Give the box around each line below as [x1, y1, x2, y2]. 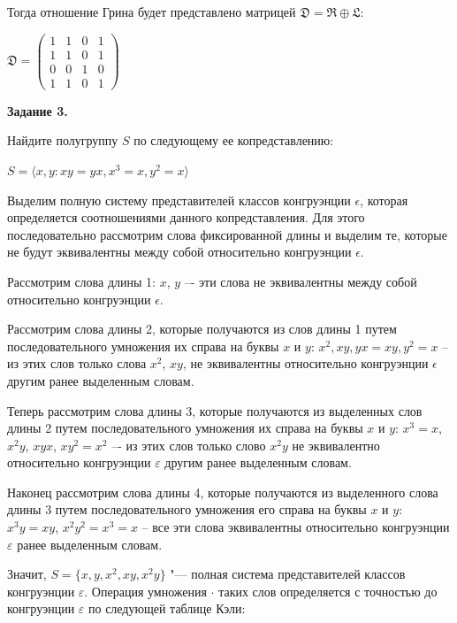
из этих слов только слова [7, 354, 147, 373]
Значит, [7, 565, 47, 583]
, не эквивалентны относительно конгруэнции [182, 354, 429, 373]
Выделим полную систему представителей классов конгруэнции [7, 190, 351, 209]
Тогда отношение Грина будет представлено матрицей [7, 3, 296, 20]
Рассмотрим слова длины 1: [7, 272, 156, 290]
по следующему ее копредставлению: [133, 131, 334, 150]
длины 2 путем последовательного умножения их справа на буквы [7, 419, 363, 437]
